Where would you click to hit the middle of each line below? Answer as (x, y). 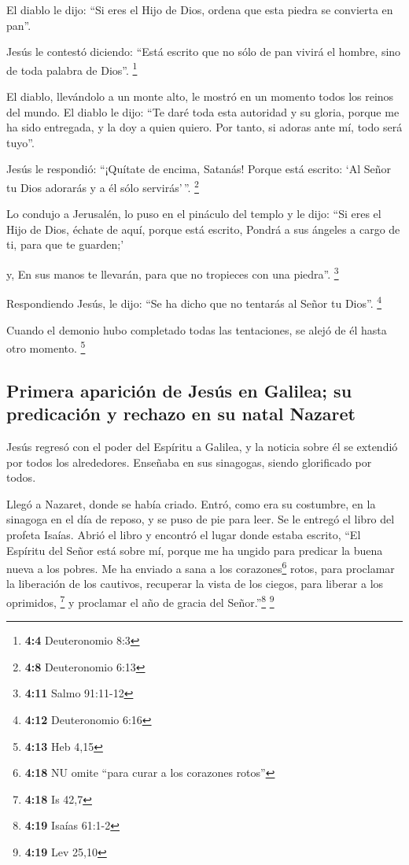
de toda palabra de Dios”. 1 (72, 68)
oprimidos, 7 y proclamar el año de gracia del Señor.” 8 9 (140, 601)
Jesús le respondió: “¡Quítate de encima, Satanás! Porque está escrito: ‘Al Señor (199, 169)
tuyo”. (20, 142)
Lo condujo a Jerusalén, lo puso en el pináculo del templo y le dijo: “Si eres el (194, 214)
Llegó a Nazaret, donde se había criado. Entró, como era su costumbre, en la (191, 503)
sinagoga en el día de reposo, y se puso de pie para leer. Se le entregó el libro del (201, 519)
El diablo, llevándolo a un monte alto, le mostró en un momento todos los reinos (200, 96)
